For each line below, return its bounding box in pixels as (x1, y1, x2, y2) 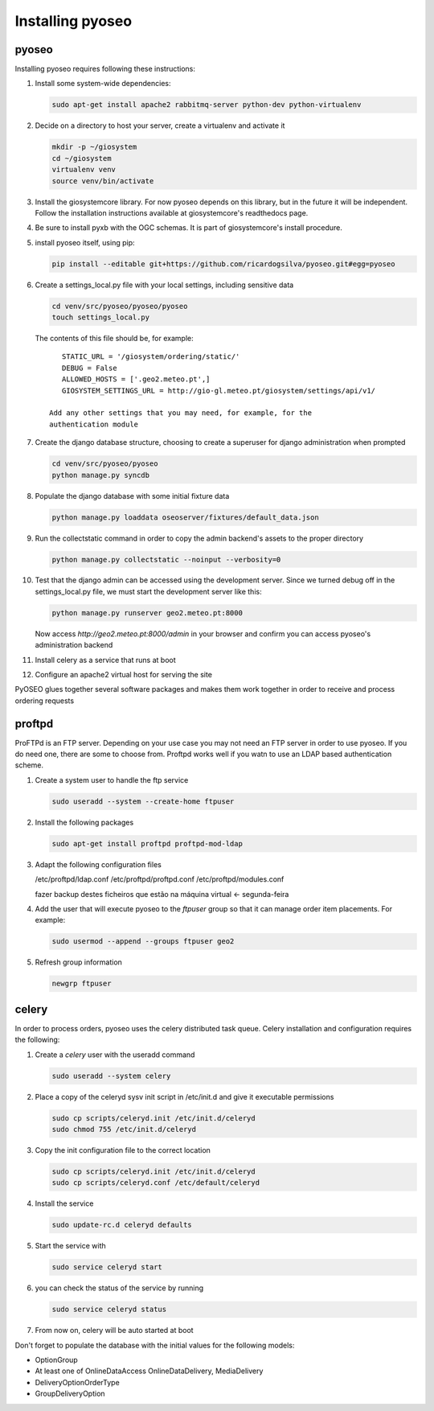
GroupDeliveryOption (35, 1388, 105, 1399)
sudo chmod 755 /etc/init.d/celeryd (51, 1125, 197, 1133)
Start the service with (35, 1241, 106, 1251)
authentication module (49, 419, 139, 429)
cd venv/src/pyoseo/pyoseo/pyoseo (51, 302, 188, 311)
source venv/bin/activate (51, 176, 154, 185)
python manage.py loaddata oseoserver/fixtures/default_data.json (51, 512, 319, 522)
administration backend (35, 640, 113, 650)
